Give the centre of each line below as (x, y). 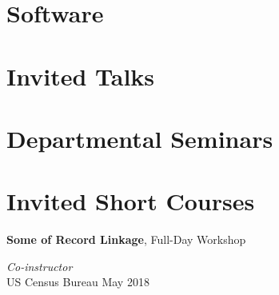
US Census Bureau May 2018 (78, 282)
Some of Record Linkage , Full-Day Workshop (126, 239)
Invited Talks (81, 76)
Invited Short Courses (131, 201)
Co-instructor (40, 266)
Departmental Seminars (140, 138)
